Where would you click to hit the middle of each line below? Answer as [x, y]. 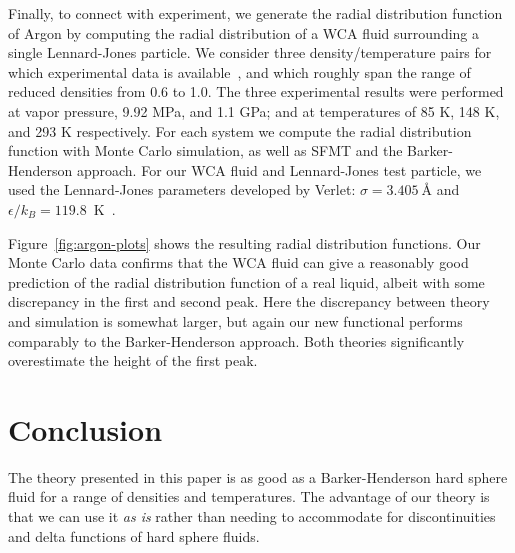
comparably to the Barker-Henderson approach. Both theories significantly [236, 340]
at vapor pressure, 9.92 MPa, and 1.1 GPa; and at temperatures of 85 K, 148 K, [254, 110]
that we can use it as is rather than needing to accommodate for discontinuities [252, 516]
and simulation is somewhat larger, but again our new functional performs [235, 320]
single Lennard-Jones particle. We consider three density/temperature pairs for [250, 52]
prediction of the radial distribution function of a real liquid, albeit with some [246, 281]
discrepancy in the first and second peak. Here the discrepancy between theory [249, 301]
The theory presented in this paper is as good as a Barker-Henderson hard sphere [258, 476]
